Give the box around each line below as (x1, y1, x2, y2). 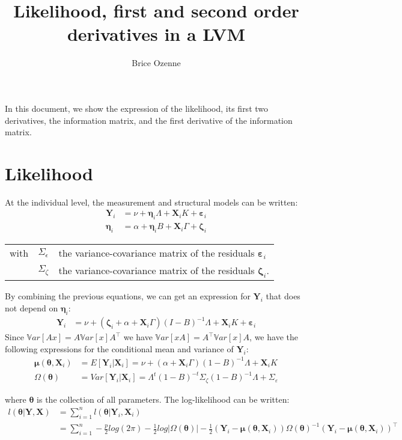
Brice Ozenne (132, 57, 181, 69)
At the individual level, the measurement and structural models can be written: (5, 195, 298, 208)
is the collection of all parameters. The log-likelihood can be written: (37, 393, 290, 405)
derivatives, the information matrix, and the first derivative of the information (5, 114, 293, 126)
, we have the (249, 331, 298, 343)
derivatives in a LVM (67, 22, 246, 46)
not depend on (5, 301, 58, 314)
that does (266, 290, 300, 302)
